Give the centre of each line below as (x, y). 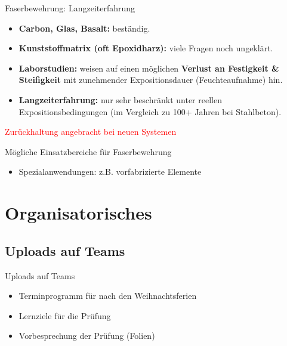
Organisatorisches (78, 213)
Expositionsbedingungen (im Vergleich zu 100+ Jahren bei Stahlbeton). (150, 111)
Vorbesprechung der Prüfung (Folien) (87, 336)
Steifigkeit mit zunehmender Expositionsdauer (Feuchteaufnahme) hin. (151, 80)
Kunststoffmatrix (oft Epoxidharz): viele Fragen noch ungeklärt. (146, 48)
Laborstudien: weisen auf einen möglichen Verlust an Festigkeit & (149, 68)
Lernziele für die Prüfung (65, 315)
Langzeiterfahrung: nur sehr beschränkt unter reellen (120, 99)
